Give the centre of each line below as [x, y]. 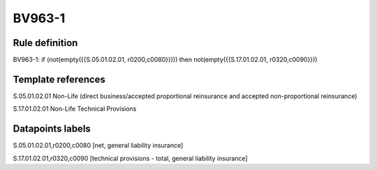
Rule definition [45, 43]
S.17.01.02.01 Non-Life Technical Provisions [75, 109]
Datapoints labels [52, 129]
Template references [59, 79]
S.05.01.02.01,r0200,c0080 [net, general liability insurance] [98, 146]
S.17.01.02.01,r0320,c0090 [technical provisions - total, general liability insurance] [130, 158]
